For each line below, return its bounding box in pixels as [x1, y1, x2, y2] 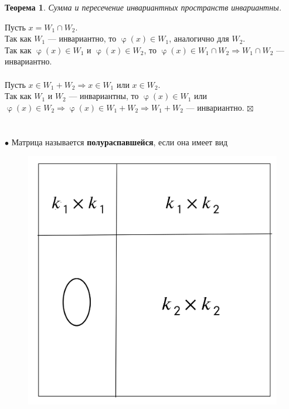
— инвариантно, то [47, 32, 117, 45]
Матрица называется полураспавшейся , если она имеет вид [11, 135, 228, 148]
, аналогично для [169, 32, 229, 45]
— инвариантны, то [69, 90, 139, 102]
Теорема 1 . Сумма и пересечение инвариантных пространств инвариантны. [5, 1, 281, 13]
